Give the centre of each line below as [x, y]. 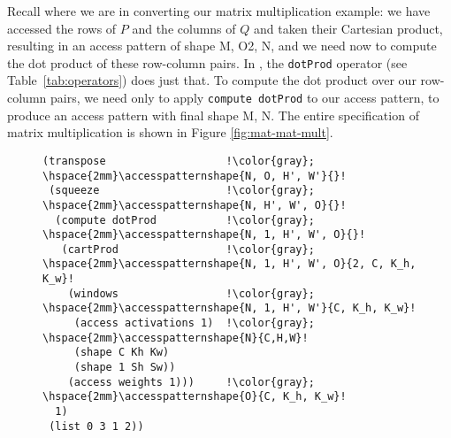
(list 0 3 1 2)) [96, 426]
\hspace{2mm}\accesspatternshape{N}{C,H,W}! [176, 338]
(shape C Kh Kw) [122, 353]
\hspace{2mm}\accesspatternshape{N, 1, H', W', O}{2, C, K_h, [229, 264]
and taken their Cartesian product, [348, 28]
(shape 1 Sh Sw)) [125, 368]
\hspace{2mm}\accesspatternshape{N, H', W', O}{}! [195, 205]
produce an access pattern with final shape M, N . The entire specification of [213, 115]
